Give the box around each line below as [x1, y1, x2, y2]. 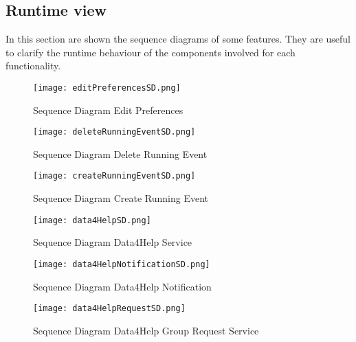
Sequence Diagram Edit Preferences [33, 102, 183, 117]
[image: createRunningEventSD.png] [33, 171, 196, 181]
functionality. [5, 58, 61, 73]
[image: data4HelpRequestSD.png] [33, 304, 186, 314]
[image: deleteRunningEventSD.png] [33, 127, 196, 137]
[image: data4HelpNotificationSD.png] [33, 259, 210, 269]
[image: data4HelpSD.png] [33, 215, 151, 225]
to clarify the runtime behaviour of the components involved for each [5, 45, 296, 59]
